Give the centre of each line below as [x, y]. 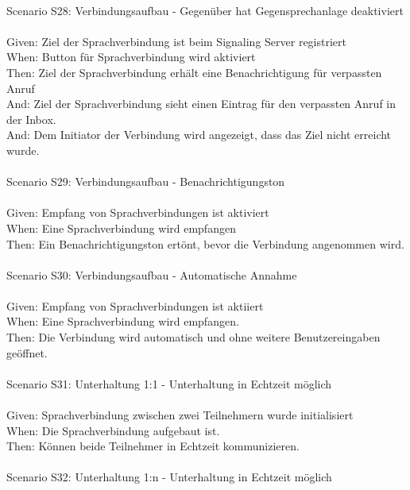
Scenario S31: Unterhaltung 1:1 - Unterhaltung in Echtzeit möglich [169, 383]
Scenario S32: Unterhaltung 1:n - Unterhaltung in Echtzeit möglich [169, 477]
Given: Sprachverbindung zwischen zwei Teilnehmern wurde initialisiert [180, 415]
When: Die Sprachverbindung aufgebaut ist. [113, 430]
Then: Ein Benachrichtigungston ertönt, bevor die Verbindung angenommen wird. [205, 243]
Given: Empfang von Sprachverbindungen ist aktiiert [135, 305]
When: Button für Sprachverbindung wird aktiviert [131, 57]
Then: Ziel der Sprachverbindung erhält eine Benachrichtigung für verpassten [194, 72]
